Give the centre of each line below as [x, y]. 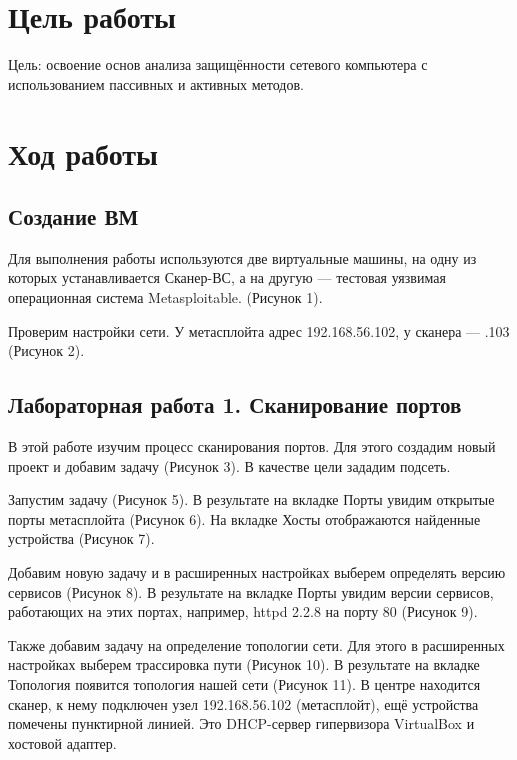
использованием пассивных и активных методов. [156, 83]
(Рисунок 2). [46, 350]
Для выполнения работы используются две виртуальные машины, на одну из [242, 257]
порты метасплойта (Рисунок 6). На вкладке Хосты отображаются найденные [244, 518]
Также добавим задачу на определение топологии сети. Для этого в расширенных [256, 644]
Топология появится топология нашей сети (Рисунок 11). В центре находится [244, 684]
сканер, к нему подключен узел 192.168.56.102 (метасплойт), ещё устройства [243, 703]
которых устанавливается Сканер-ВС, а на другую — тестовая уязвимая [227, 277]
